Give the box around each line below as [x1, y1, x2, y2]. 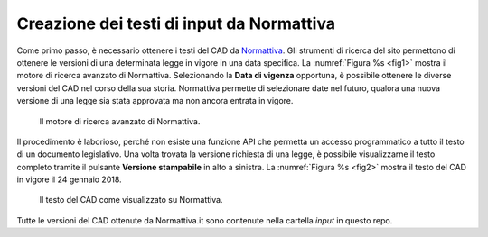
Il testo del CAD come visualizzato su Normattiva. [39, 195, 223, 205]
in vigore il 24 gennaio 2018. [16, 174, 122, 185]
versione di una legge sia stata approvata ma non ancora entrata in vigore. [16, 96, 294, 106]
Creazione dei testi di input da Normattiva [16, 14, 336, 33]
